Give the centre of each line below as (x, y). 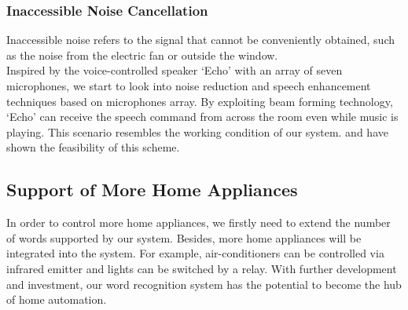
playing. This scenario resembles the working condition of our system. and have (197, 131)
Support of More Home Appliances (152, 190)
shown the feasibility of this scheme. (93, 147)
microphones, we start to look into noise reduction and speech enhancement (189, 86)
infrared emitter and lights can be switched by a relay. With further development (202, 268)
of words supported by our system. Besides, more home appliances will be (184, 237)
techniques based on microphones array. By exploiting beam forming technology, (200, 101)
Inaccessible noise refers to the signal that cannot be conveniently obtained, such (201, 40)
